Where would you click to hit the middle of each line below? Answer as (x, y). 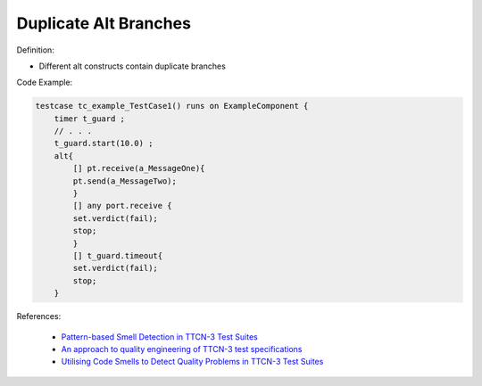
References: (39, 316)
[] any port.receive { (123, 206)
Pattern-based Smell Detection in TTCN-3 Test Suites (159, 337)
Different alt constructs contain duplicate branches (133, 66)
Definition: (36, 50)
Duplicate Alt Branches (104, 23)
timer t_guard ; (89, 119)
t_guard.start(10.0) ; (104, 144)
